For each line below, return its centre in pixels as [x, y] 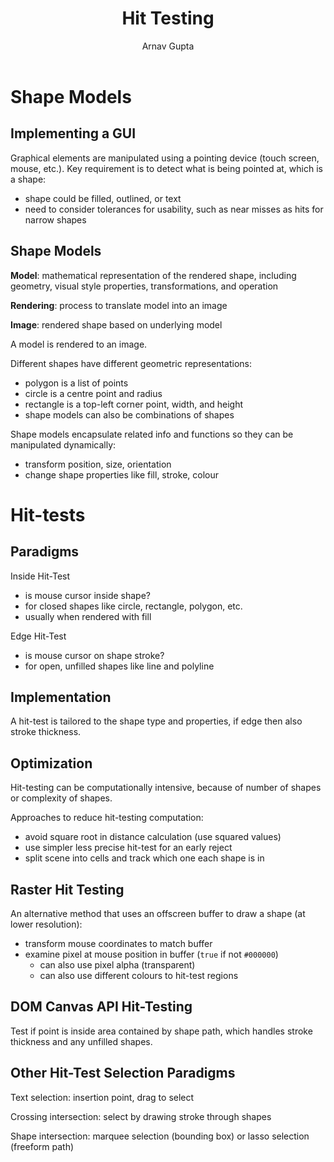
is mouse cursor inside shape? [88, 595]
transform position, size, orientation [98, 464]
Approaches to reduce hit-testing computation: [107, 818]
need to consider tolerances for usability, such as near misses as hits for [174, 209]
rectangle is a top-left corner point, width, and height [134, 404]
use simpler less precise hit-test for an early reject [128, 848]
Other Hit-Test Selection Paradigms [123, 1073]
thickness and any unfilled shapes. [81, 1041]
